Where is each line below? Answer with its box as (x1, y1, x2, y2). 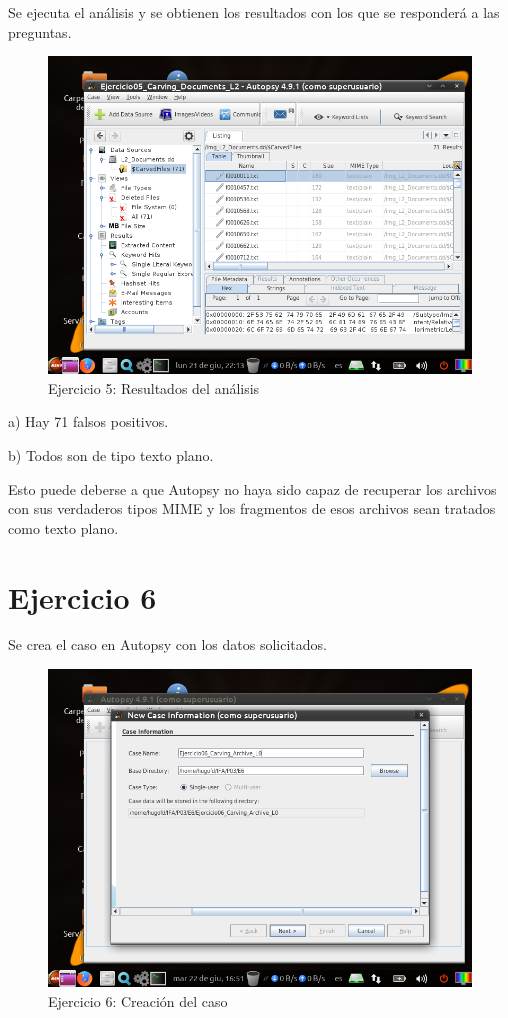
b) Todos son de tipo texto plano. (8, 444, 214, 465)
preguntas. (8, 21, 72, 42)
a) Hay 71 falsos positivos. (8, 411, 169, 432)
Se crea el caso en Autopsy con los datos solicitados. (8, 634, 327, 655)
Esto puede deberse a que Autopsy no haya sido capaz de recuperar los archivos (8, 478, 497, 499)
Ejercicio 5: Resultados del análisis (48, 377, 260, 398)
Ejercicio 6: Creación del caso (48, 990, 228, 1011)
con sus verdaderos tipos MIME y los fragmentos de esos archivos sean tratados (8, 498, 496, 519)
